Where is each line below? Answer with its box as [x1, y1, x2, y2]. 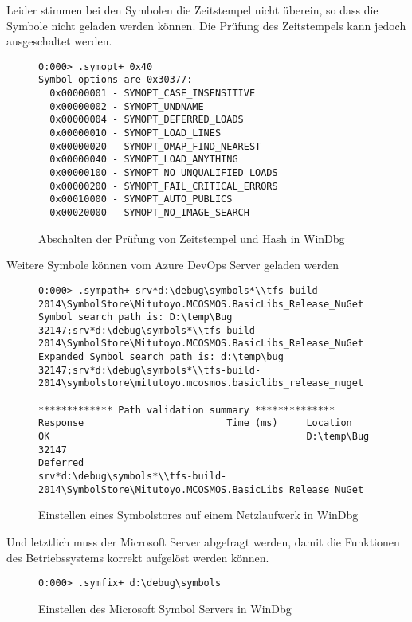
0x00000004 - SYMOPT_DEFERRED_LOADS [49, 114, 244, 126]
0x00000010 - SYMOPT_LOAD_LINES [49, 127, 222, 139]
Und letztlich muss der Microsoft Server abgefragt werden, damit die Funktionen [6, 533, 400, 550]
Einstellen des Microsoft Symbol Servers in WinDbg [38, 600, 292, 616]
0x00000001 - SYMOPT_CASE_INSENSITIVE [49, 88, 256, 100]
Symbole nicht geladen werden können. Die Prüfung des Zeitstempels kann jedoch [6, 17, 406, 33]
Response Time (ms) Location [38, 417, 352, 429]
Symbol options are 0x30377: [38, 74, 193, 86]
